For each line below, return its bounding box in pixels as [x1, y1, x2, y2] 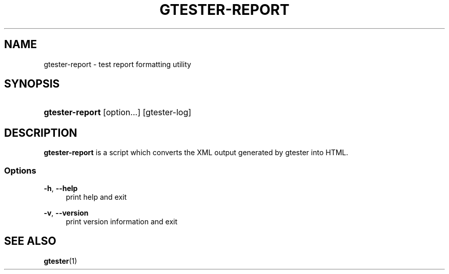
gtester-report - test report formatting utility [44, 59, 191, 69]
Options [4, 165, 36, 176]
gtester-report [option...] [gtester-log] [44, 107, 192, 118]
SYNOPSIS [4, 77, 60, 91]
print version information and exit [66, 217, 178, 226]
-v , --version [44, 208, 89, 218]
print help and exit [66, 193, 127, 202]
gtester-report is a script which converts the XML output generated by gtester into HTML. [44, 148, 349, 157]
